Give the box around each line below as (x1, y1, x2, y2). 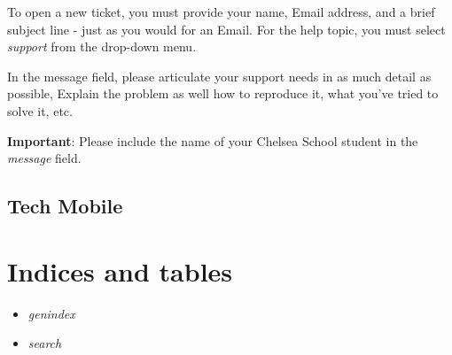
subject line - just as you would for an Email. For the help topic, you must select (7, 19, 446, 38)
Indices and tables (7, 252, 233, 289)
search (27, 334, 62, 352)
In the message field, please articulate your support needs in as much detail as (7, 66, 432, 85)
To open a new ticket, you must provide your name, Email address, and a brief (7, 3, 435, 20)
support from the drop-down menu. (7, 37, 197, 56)
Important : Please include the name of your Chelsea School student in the (7, 131, 418, 150)
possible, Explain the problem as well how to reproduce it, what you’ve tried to (7, 84, 439, 103)
